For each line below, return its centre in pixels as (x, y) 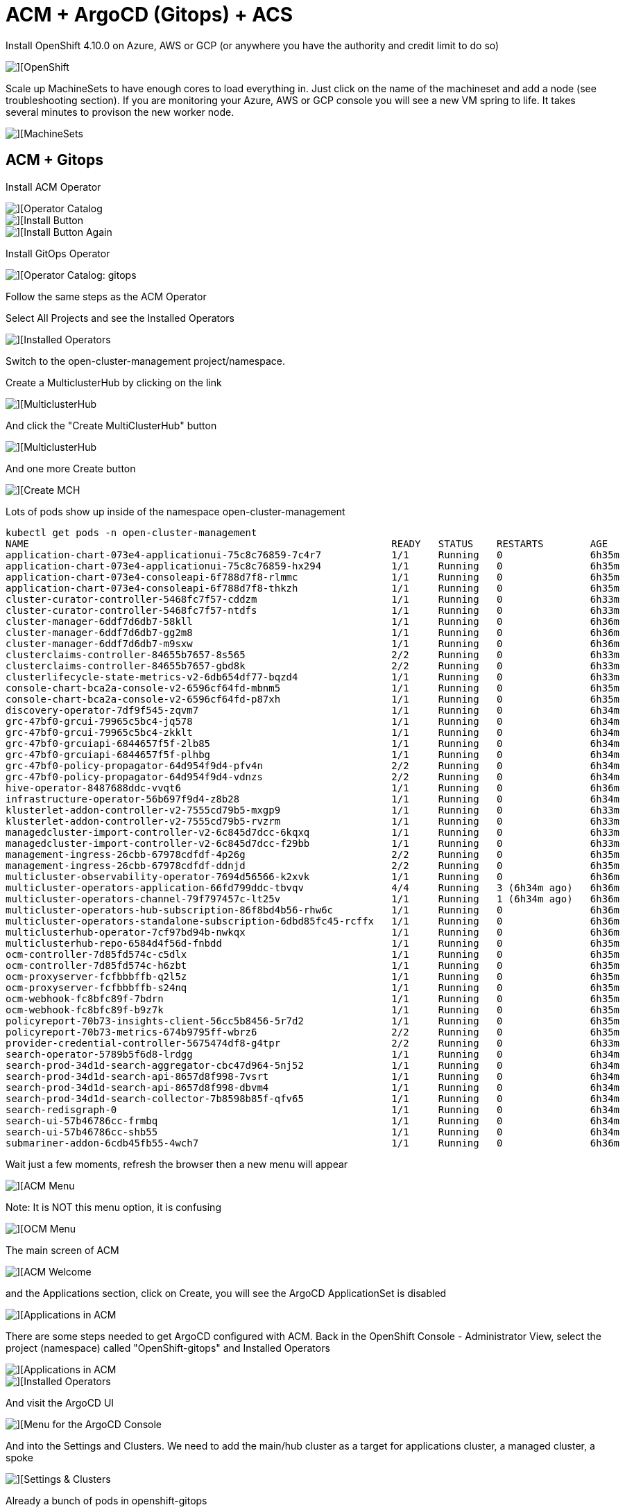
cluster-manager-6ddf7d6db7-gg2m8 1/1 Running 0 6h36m (313, 632)
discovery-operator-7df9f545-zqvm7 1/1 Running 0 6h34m (313, 710)
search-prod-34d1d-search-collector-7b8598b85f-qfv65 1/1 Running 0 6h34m (313, 1098)
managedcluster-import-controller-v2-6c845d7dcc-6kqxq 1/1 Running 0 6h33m (313, 832)
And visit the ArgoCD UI (60, 1402)
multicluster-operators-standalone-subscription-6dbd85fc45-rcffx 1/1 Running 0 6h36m (313, 921)
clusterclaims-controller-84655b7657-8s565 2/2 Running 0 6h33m (313, 654)
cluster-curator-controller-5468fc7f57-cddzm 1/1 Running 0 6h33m (313, 599)
